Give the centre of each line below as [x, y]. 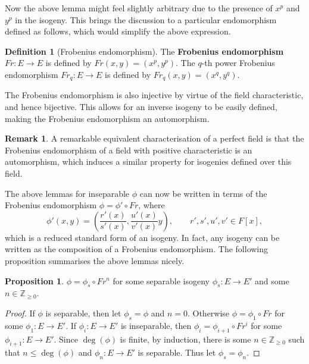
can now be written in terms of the [203, 193]
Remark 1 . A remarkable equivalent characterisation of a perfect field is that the [154, 138]
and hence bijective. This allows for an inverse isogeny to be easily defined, [141, 107]
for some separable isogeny [161, 280]
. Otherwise [208, 313]
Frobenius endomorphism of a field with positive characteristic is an [129, 150]
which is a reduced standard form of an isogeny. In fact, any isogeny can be [142, 237]
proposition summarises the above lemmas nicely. [95, 260]
